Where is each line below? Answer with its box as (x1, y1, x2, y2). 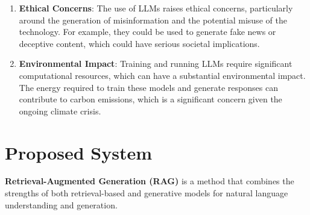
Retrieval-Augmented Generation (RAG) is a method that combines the (5, 175, 294, 187)
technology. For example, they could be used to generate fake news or (19, 25, 276, 38)
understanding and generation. (5, 198, 118, 211)
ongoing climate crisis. (19, 104, 101, 117)
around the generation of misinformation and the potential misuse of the (19, 13, 287, 26)
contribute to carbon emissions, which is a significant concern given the (19, 93, 282, 105)
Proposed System (5, 140, 153, 164)
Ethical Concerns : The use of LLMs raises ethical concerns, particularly (19, 2, 293, 14)
